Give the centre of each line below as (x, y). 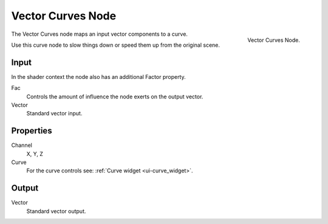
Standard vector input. (54, 114)
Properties (32, 131)
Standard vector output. (56, 211)
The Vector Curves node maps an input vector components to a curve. (100, 34)
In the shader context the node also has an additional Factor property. (99, 76)
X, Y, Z (35, 154)
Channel (22, 145)
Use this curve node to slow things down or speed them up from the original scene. (116, 45)
